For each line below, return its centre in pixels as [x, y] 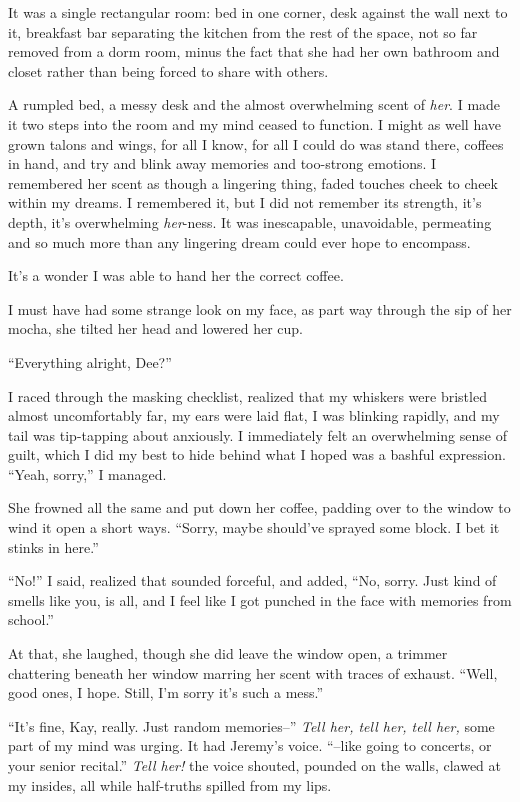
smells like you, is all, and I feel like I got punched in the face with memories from [260, 599]
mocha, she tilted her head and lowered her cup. [155, 328]
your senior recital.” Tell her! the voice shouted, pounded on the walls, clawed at [255, 765]
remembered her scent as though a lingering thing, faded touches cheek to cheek [253, 182]
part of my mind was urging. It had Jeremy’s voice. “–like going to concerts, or [250, 745]
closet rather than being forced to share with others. [168, 70]
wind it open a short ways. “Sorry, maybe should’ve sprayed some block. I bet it [254, 527]
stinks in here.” [53, 546]
